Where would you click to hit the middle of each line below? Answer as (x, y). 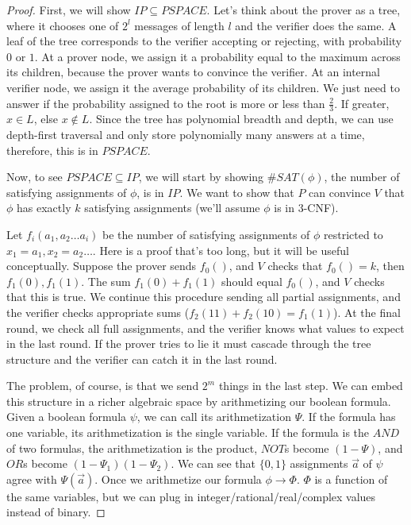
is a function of (351, 479)
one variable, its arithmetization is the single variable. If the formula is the (188, 432)
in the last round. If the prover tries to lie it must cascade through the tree (189, 344)
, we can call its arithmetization (214, 417)
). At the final (367, 312)
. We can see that (213, 463)
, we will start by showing (201, 177)
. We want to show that (237, 192)
